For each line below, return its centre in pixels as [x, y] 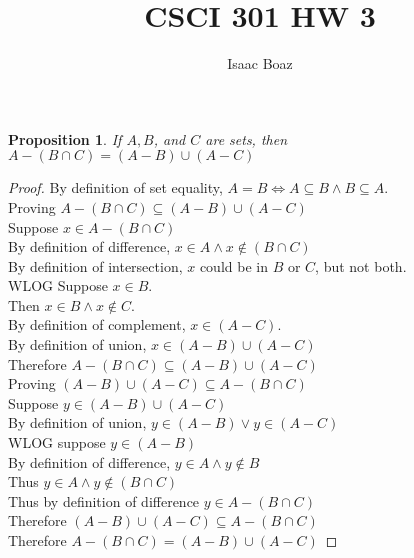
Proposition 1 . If [65, 138]
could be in [233, 265]
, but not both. [361, 265]
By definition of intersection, [95, 265]
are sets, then [246, 138]
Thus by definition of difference [104, 500]
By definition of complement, [97, 324]
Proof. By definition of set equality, [115, 187]
